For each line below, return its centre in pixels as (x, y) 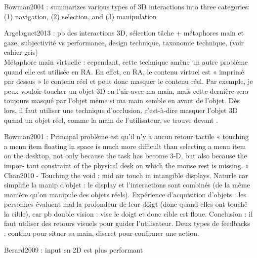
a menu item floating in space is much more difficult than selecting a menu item (125, 146)
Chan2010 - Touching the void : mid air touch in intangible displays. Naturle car (126, 175)
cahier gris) (21, 52)
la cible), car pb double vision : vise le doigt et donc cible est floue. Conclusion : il (128, 213)
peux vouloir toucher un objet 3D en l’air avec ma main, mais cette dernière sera (126, 91)
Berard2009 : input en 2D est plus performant (74, 249)
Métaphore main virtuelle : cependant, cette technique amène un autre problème (126, 61)
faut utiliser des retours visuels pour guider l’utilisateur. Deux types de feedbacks (127, 223)
